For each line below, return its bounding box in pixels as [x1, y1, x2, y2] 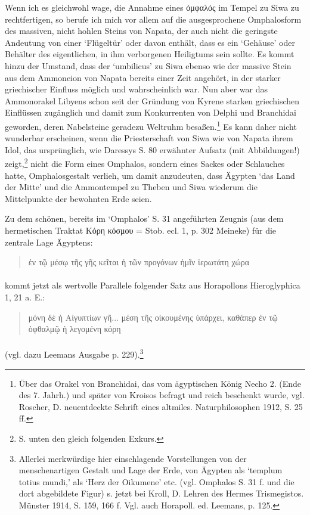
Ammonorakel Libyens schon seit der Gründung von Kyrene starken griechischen [5, 94, 300, 107]
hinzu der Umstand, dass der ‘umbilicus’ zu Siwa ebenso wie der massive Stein [5, 59, 292, 72]
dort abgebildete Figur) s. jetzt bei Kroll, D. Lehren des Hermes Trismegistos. [18, 487, 304, 500]
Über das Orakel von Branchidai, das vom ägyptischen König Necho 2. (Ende [18, 377, 302, 389]
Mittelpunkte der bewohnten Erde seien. [5, 192, 152, 204]
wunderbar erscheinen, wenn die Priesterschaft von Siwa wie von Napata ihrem [5, 132, 293, 144]
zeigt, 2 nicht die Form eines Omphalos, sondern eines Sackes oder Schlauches [5, 156, 285, 170]
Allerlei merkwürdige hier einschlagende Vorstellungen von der [18, 452, 247, 464]
